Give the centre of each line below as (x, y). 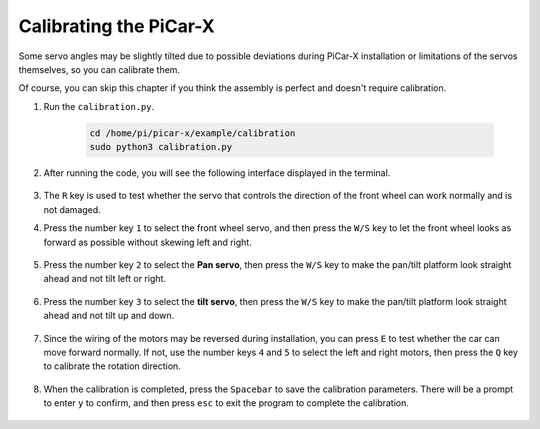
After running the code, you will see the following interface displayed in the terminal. (217, 173)
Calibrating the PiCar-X (116, 26)
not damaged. (72, 209)
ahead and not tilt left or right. (105, 279)
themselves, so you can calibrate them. (99, 69)
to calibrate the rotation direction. (112, 366)
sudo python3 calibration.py (161, 147)
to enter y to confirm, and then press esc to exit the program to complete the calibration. (226, 403)
